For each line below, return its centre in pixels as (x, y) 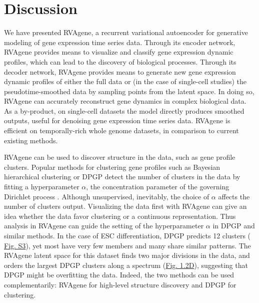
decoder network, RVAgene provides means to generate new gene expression (120, 71)
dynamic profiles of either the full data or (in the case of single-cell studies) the (125, 81)
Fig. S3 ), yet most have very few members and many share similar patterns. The (127, 245)
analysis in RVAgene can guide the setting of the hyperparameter (104, 226)
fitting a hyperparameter (42, 187)
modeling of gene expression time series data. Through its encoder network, (120, 42)
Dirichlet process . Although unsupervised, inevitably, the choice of (107, 196)
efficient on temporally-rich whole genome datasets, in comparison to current (121, 130)
